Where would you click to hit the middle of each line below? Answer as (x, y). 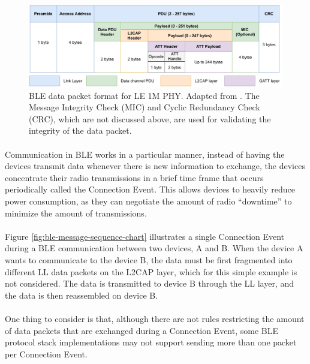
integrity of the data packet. (80, 130)
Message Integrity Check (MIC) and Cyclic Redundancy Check (145, 107)
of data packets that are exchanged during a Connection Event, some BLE (142, 330)
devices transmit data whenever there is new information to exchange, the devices (155, 166)
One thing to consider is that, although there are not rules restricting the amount (155, 318)
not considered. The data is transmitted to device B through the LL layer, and (150, 283)
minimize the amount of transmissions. (76, 213)
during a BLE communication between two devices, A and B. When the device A (154, 248)
